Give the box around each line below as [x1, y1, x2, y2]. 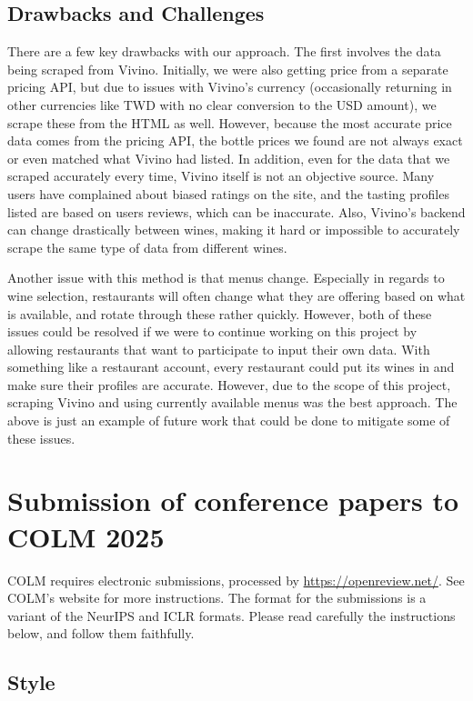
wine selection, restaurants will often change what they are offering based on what [7, 285, 466, 305]
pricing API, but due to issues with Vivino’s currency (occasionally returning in [7, 77, 452, 96]
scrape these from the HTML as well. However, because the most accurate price [7, 113, 452, 132]
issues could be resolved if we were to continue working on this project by [7, 322, 418, 341]
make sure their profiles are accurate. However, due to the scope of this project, [7, 375, 451, 394]
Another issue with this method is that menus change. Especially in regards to [7, 268, 445, 287]
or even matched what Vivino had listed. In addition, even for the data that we [7, 148, 450, 167]
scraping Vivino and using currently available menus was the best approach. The [7, 393, 458, 412]
